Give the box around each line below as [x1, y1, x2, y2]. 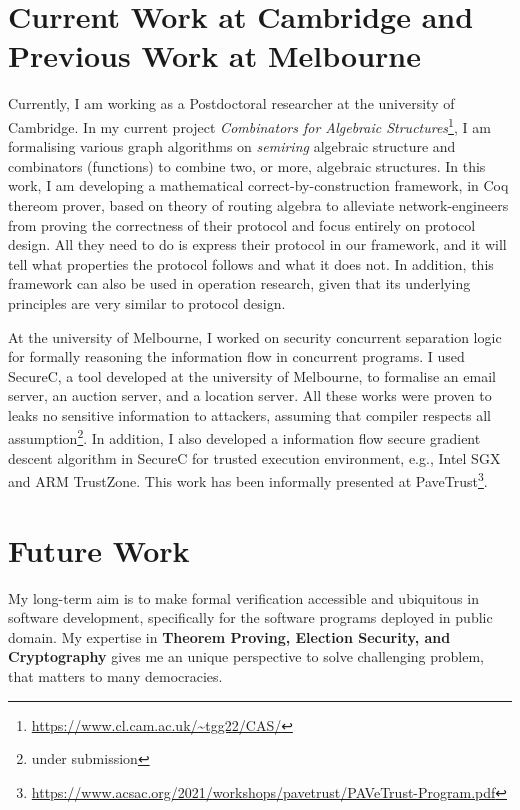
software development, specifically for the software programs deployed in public [8, 607, 493, 628]
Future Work [8, 529, 190, 570]
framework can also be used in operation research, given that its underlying [8, 273, 471, 294]
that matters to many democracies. [8, 666, 223, 687]
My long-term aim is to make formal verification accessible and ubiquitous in [8, 587, 479, 608]
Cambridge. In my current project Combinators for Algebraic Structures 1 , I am [8, 113, 491, 137]
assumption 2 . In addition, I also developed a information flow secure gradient [8, 425, 481, 449]
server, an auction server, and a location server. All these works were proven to [8, 385, 492, 406]
